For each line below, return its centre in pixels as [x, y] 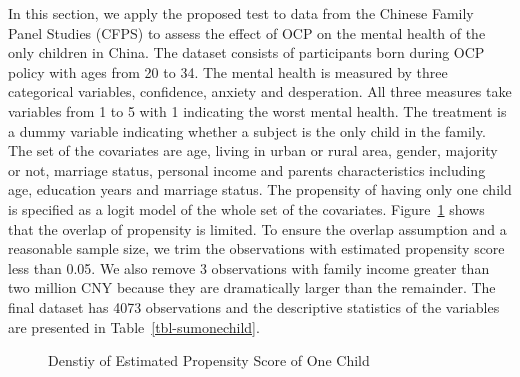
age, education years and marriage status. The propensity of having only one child [260, 189]
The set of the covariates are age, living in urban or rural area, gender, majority [253, 150]
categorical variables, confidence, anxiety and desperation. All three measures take [260, 91]
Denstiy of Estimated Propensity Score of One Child [209, 360]
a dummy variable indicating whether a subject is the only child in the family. [247, 130]
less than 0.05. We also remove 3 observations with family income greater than [249, 267]
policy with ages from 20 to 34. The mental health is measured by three [228, 71]
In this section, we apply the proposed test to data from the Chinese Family [241, 13]
